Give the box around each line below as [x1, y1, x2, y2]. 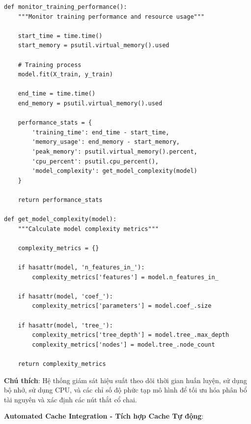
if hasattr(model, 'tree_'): [18, 322, 113, 329]
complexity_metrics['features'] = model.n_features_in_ [32, 273, 219, 281]
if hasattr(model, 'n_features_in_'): [18, 264, 145, 271]
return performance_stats [18, 196, 103, 203]
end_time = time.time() [18, 90, 96, 98]
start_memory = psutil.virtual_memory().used [18, 42, 169, 49]
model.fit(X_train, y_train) [18, 71, 113, 78]
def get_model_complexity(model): [4, 216, 117, 223]
